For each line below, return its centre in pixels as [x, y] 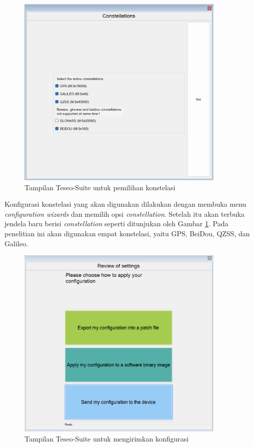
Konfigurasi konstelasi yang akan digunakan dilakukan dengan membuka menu [125, 204]
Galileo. [16, 243]
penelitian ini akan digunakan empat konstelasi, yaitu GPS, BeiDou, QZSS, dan [127, 234]
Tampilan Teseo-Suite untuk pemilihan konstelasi [100, 187]
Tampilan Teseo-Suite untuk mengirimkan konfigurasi [107, 438]
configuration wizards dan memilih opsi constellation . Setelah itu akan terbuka [125, 213]
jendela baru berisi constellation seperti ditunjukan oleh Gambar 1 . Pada [116, 223]
